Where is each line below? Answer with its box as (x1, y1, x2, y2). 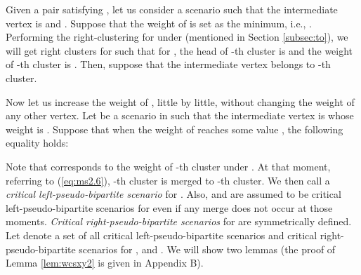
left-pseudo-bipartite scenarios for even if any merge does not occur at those (6, 200, 333, 215)
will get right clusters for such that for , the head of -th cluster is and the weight (6, 43, 353, 58)
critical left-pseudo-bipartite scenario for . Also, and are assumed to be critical (6, 187, 341, 201)
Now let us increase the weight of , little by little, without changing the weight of (6, 94, 355, 109)
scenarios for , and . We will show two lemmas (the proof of (79, 241, 336, 256)
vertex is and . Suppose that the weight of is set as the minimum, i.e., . (6, 15, 312, 30)
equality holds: (6, 135, 69, 150)
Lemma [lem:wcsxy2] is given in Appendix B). (6, 255, 204, 270)
